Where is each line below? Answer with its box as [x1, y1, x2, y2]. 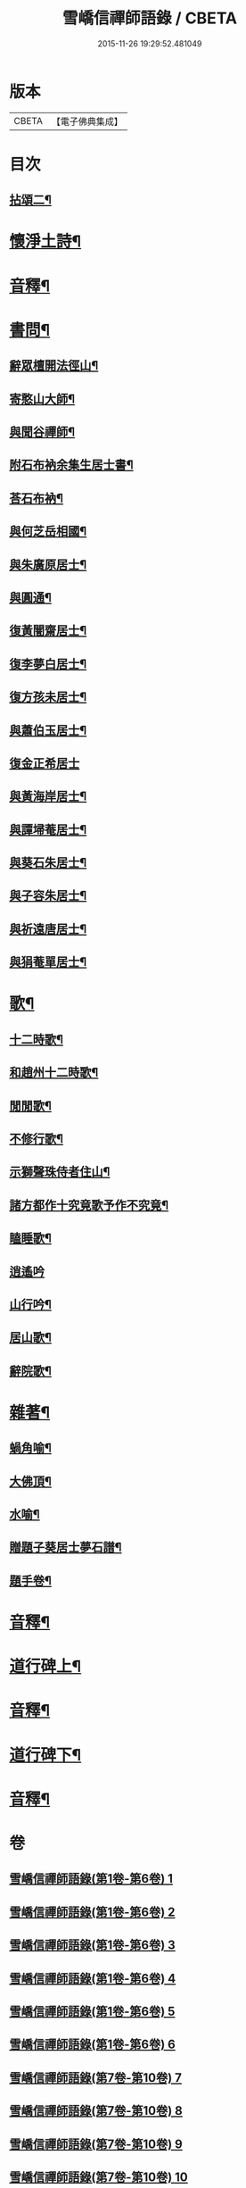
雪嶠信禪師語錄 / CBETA [61, 8, 238, 29]
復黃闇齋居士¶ [9, 623, 87, 638]
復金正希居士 [9, 755, 80, 770]
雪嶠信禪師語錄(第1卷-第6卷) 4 [9, 1970, 176, 1986]
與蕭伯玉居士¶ [9, 722, 87, 737]
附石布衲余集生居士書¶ [9, 457, 134, 473]
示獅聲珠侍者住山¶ [9, 1164, 111, 1179]
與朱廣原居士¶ [9, 557, 87, 572]
